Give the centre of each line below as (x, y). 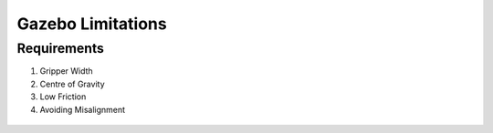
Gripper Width (66, 71)
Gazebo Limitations (92, 24)
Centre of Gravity (72, 84)
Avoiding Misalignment (83, 109)
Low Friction (63, 97)
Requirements (61, 48)
